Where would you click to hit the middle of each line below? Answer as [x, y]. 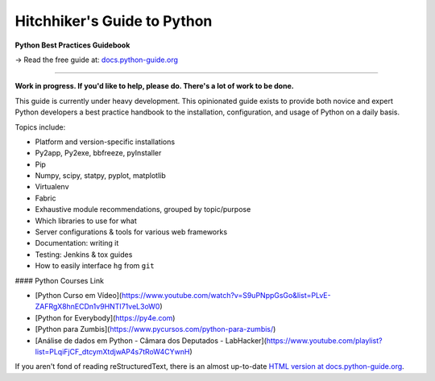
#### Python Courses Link [60, 280]
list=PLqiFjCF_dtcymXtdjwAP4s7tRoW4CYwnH [112, 351]
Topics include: [40, 127]
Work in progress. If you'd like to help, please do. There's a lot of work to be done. [154, 86]
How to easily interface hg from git [95, 266]
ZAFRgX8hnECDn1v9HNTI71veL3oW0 [97, 307]
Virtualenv [52, 187]
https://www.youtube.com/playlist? [324, 340]
